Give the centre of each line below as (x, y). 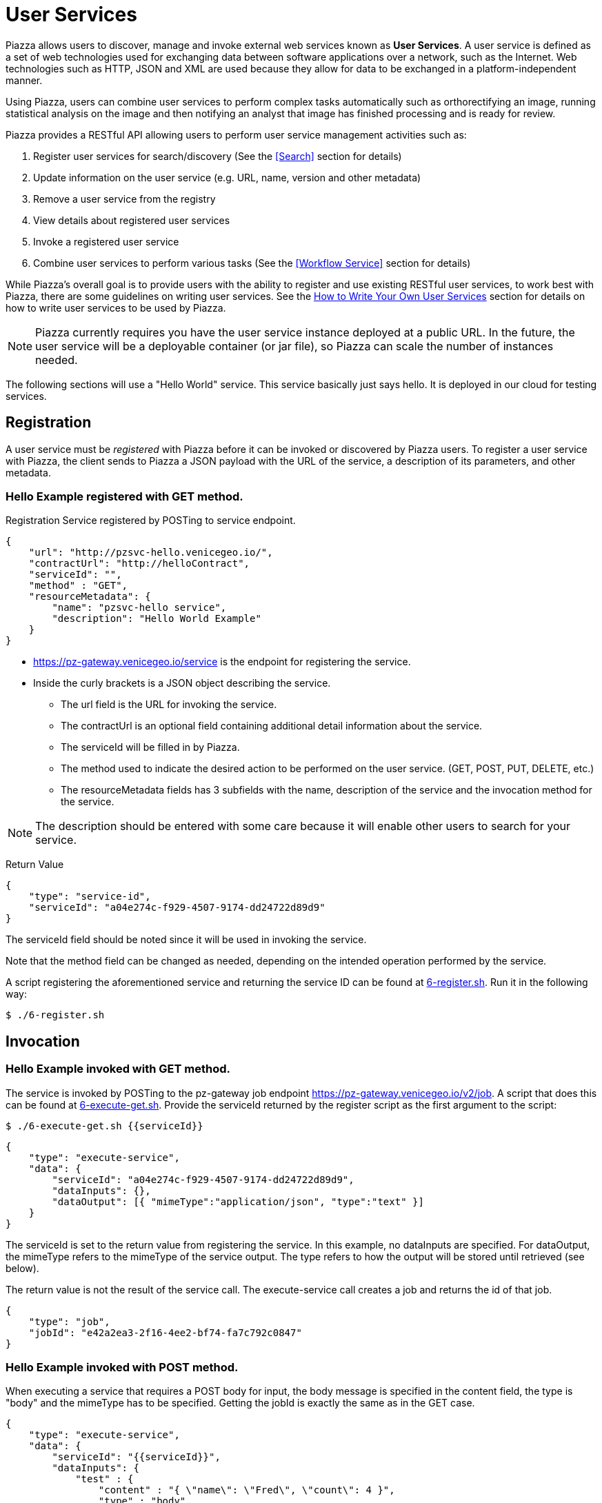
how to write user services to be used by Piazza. (116, 307)
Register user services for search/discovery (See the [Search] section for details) (218, 156)
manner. (24, 80)
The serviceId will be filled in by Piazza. (150, 747)
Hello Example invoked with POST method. (122, 1367)
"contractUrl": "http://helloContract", (139, 564)
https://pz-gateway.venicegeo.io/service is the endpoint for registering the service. (222, 662)
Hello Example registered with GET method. (124, 496)
